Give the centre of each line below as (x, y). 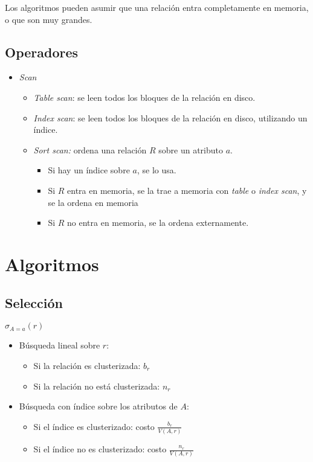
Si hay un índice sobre (89, 170)
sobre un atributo (191, 149)
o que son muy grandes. (49, 19)
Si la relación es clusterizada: (87, 365)
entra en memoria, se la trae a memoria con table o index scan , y (187, 190)
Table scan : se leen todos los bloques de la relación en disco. (144, 97)
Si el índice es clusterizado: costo (94, 426)
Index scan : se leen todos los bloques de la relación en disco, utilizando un (170, 117)
